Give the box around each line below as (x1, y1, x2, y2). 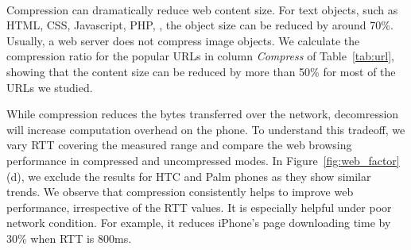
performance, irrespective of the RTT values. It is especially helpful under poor (6, 198, 392, 215)
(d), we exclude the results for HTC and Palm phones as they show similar (6, 167, 371, 184)
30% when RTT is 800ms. (6, 229, 132, 246)
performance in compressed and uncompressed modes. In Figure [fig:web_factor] (6, 152, 400, 168)
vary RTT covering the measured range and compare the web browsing (6, 137, 352, 153)
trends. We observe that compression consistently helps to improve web (6, 183, 354, 200)
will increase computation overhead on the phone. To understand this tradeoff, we (6, 121, 405, 137)
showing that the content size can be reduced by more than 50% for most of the (6, 63, 396, 79)
